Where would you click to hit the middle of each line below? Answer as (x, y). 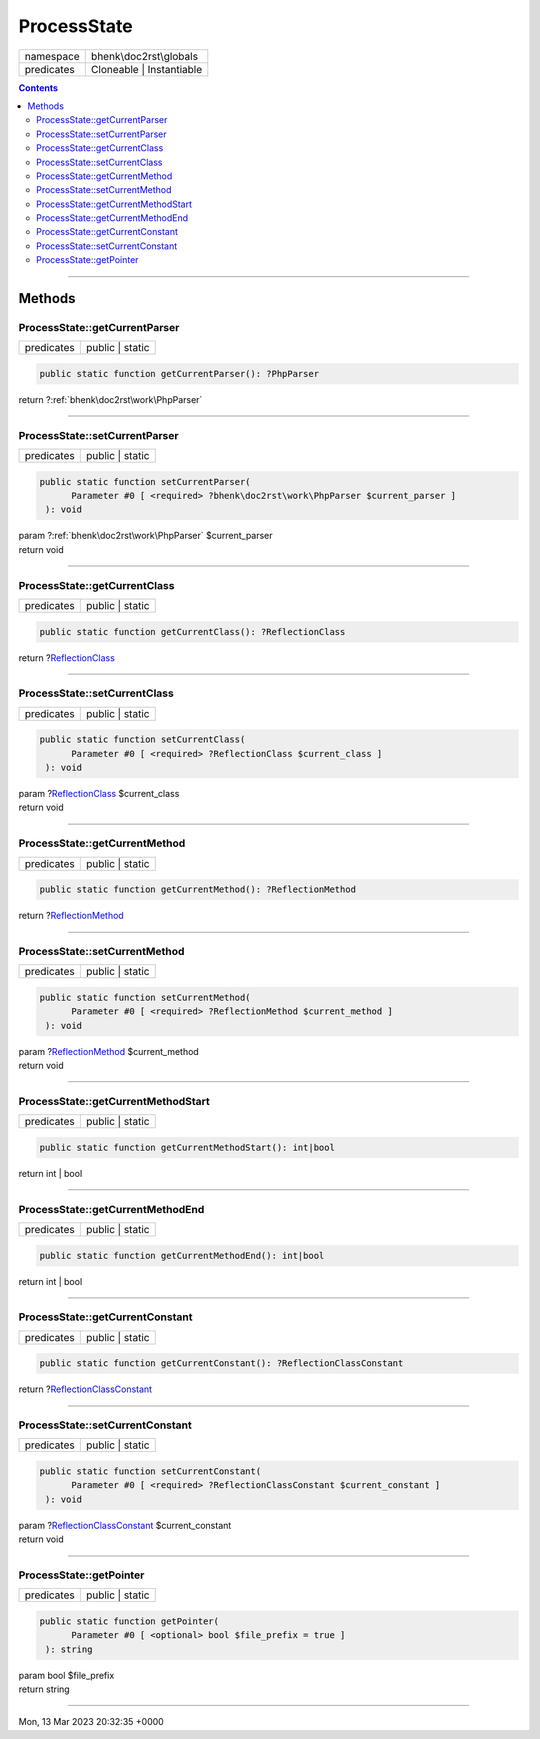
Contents (38, 87)
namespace (52, 56)
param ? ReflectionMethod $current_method (108, 1051)
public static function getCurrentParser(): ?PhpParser (179, 373)
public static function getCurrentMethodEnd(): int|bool (182, 1255)
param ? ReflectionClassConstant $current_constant (125, 1525)
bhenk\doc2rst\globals (144, 56)
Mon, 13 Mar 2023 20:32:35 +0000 (91, 1722)
